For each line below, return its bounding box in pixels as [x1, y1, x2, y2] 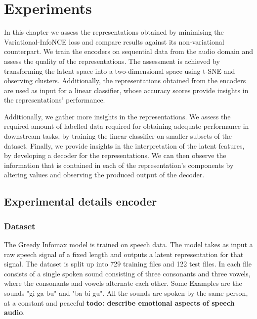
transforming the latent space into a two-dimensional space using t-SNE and [4, 65, 235, 76]
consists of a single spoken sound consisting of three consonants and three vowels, [4, 268, 251, 278]
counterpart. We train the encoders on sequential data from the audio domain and [4, 46, 253, 56]
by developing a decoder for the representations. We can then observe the [4, 150, 226, 160]
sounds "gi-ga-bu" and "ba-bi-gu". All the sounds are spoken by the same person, [4, 288, 248, 298]
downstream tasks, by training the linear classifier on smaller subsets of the [4, 131, 232, 141]
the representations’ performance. [4, 95, 105, 105]
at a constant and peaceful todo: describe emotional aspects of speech [4, 297, 235, 308]
